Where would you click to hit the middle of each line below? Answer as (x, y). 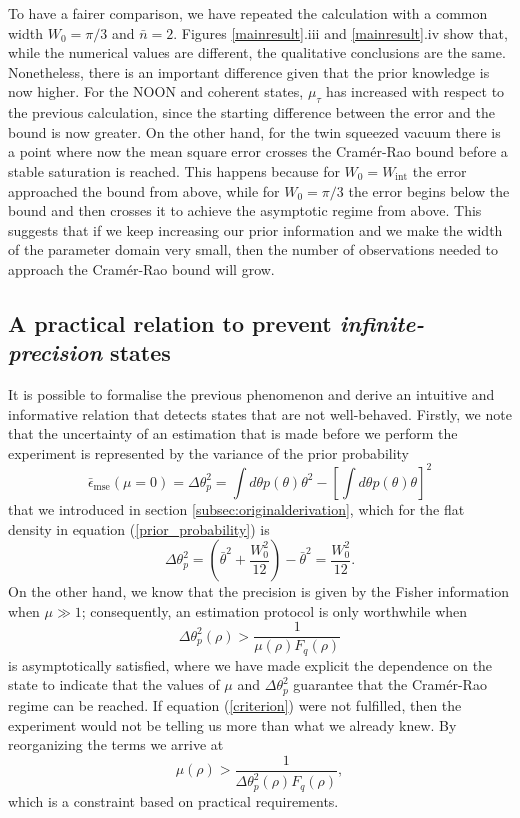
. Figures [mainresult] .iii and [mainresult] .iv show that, (340, 32)
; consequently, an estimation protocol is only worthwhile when (274, 610)
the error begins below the (429, 190)
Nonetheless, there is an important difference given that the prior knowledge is (249, 71)
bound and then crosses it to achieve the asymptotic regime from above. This (245, 210)
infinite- (382, 322)
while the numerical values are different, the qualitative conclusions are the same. (257, 52)
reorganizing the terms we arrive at (116, 744)
